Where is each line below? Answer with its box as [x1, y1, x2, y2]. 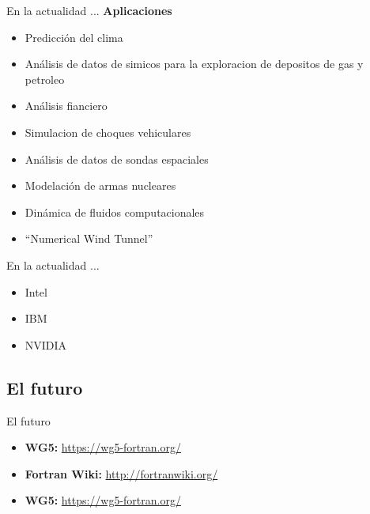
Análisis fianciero [25, 97, 108, 114]
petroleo [25, 70, 65, 87]
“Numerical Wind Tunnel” [25, 230, 153, 247]
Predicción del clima [25, 28, 123, 45]
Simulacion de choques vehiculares [25, 123, 191, 140]
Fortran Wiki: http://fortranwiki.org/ [25, 465, 218, 482]
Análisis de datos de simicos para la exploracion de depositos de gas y [25, 55, 364, 72]
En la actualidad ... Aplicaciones [6, 2, 172, 18]
